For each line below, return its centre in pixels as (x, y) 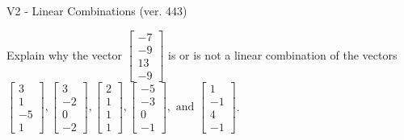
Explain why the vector (64, 54)
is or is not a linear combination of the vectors (283, 54)
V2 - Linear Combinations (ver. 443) (97, 10)
